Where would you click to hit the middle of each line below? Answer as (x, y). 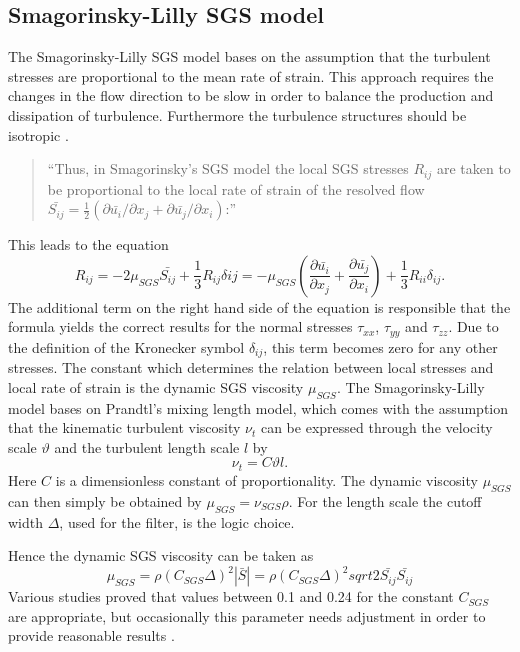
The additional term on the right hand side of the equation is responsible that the (259, 306)
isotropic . (38, 134)
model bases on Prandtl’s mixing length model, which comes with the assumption (258, 407)
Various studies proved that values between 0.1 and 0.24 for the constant (231, 596)
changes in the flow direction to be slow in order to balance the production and (251, 95)
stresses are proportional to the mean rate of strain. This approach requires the (251, 75)
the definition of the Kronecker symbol (126, 346)
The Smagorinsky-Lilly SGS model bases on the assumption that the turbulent (249, 56)
